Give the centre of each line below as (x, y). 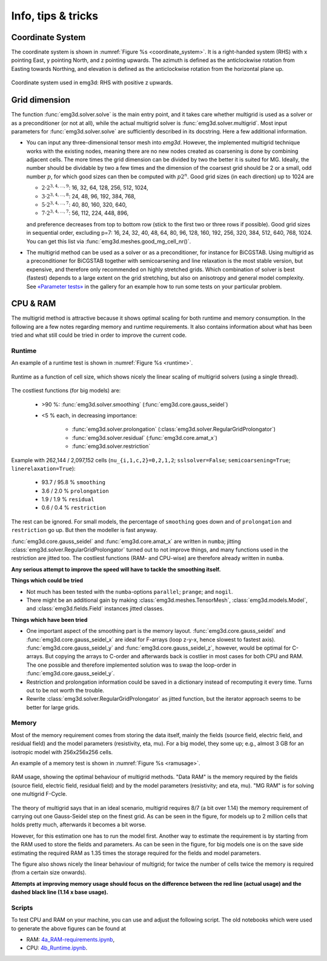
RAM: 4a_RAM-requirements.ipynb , (71, 939)
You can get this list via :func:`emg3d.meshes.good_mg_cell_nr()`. (109, 241)
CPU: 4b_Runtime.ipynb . (57, 948)
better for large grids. (53, 707)
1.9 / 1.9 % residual (68, 499)
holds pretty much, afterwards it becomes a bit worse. (79, 824)
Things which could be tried (47, 581)
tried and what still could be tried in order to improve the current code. (99, 335)
